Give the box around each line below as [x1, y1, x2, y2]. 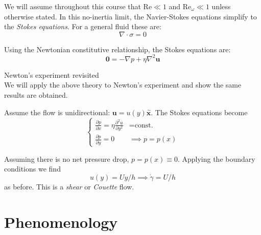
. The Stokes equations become [151, 106, 248, 117]
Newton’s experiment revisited [4, 69, 99, 80]
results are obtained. [4, 90, 68, 100]
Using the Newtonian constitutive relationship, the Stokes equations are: [4, 44, 231, 54]
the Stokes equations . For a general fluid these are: [4, 21, 161, 32]
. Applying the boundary [177, 153, 255, 164]
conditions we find [4, 163, 61, 174]
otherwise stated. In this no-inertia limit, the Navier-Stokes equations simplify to [4, 11, 257, 22]
